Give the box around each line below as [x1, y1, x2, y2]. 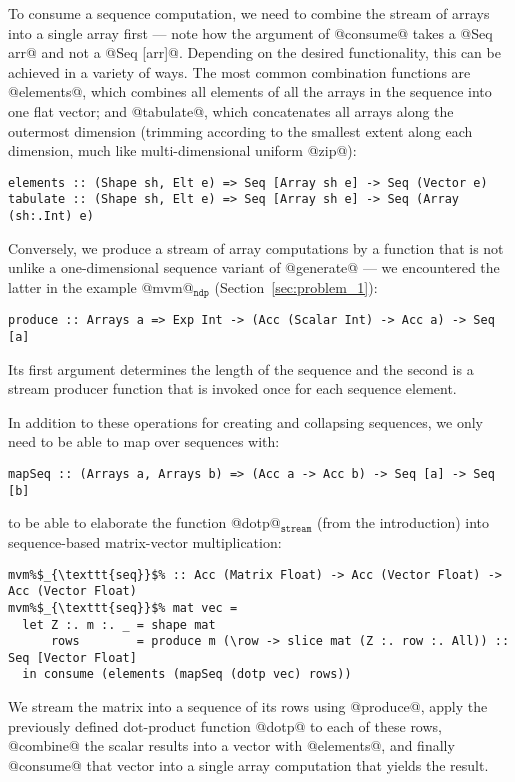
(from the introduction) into [317, 512, 490, 533]
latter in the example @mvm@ [8, 276, 194, 297]
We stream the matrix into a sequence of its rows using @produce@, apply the [8, 696, 488, 717]
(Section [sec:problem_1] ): [214, 276, 378, 297]
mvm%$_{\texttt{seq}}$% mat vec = [8, 600, 238, 615]
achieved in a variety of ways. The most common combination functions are [8, 61, 471, 82]
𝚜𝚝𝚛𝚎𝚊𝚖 [280, 523, 312, 534]
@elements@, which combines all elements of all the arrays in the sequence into [8, 81, 492, 102]
